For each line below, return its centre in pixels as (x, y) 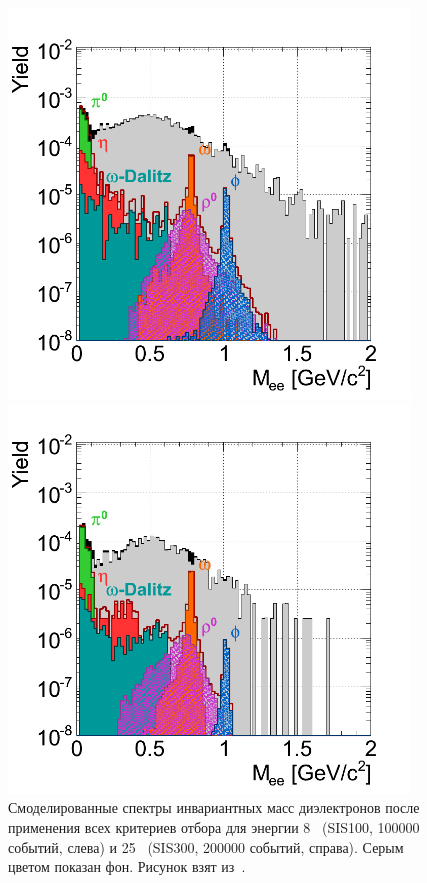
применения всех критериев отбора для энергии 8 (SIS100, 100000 (214, 827)
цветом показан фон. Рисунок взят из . (127, 866)
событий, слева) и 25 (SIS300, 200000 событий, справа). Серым (206, 846)
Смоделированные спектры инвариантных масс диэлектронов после (214, 807)
